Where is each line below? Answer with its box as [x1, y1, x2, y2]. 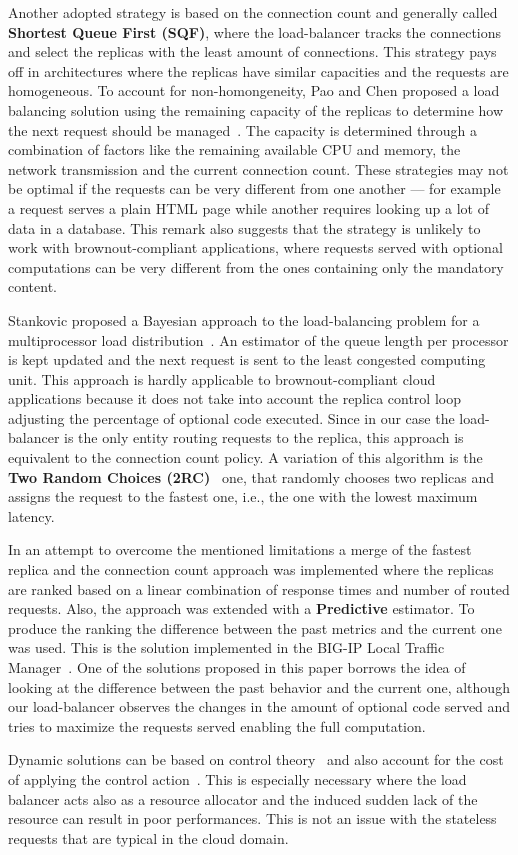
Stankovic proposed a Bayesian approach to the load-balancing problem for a [8, 309, 480, 330]
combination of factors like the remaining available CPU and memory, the [8, 139, 461, 160]
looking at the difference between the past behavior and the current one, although [8, 676, 510, 697]
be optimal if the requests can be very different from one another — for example [8, 178, 501, 199]
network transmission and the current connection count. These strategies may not [8, 158, 509, 179]
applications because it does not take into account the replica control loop [8, 388, 461, 409]
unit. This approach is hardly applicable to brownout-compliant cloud [8, 368, 436, 389]
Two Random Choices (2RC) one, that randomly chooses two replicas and [8, 466, 495, 487]
